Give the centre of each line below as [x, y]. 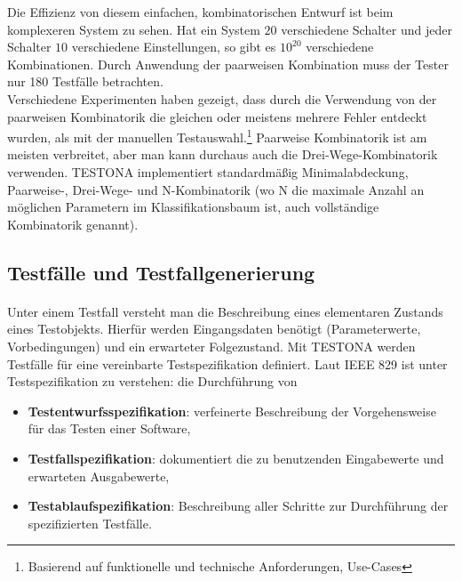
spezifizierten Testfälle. [90, 523]
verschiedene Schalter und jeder [366, 29]
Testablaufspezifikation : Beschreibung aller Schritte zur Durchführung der [238, 506]
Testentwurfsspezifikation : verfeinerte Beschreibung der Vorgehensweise [232, 411]
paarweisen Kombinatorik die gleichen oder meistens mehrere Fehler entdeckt [217, 116]
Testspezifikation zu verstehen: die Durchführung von [152, 381]
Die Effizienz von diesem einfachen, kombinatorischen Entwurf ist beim [200, 12]
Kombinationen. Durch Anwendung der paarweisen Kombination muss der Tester [228, 64]
